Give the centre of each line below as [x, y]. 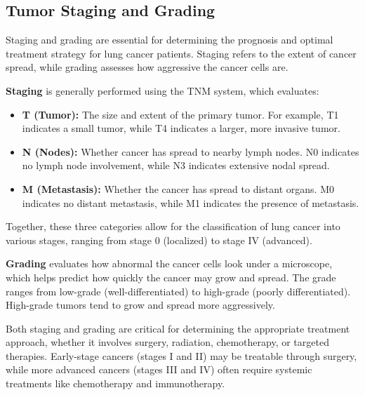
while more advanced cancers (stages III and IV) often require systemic [159, 369]
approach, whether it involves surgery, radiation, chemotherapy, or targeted [167, 342]
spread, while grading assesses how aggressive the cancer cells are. [147, 67]
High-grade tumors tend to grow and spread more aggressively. [140, 305]
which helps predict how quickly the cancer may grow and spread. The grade [171, 277]
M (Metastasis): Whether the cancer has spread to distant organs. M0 [178, 188]
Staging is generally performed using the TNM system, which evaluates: [162, 90]
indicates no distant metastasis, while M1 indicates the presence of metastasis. [191, 202]
